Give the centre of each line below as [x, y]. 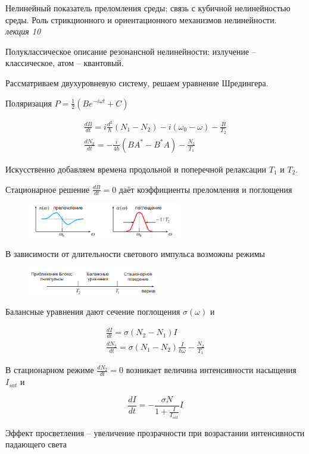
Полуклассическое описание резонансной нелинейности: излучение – [131, 51]
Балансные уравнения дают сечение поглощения [93, 311]
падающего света [36, 444]
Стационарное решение [48, 189]
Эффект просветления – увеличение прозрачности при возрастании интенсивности [155, 432]
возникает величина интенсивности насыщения [211, 370]
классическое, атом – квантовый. [65, 63]
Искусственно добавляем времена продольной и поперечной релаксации [136, 169]
